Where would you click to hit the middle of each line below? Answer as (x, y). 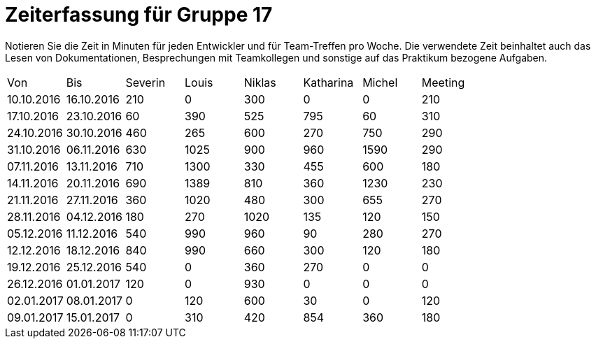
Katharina (328, 82)
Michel (380, 82)
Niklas (260, 82)
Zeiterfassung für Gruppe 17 (139, 15)
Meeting (443, 82)
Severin (146, 82)
